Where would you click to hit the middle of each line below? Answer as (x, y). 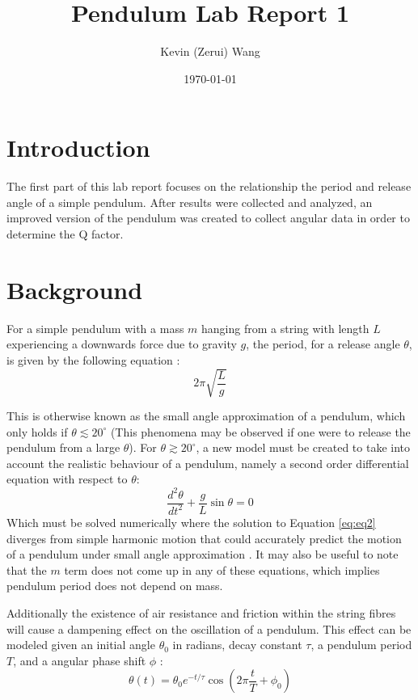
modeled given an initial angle (81, 645)
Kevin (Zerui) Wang (210, 51)
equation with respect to (67, 479)
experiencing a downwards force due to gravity (122, 344)
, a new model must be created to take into (303, 447)
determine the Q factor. (65, 234)
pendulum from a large (63, 447)
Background (75, 289)
